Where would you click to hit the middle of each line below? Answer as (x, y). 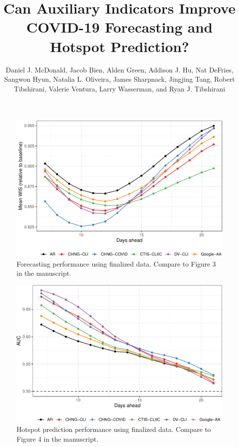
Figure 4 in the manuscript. (58, 438)
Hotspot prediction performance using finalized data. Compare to (114, 429)
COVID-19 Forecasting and (119, 27)
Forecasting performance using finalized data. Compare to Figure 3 (116, 263)
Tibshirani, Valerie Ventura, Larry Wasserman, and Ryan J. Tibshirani (119, 88)
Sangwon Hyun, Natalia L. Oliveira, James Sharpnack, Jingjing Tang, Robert (119, 79)
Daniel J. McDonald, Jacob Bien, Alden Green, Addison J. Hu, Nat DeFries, (119, 69)
